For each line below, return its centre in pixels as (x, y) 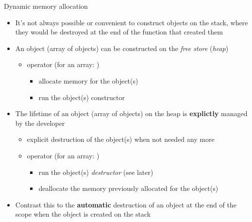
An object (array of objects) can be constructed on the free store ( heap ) (122, 48)
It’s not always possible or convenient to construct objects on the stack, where (132, 22)
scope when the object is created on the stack (83, 214)
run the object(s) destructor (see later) (96, 172)
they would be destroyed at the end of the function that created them (119, 32)
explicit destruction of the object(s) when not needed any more (121, 139)
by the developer (40, 123)
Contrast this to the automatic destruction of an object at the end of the (126, 204)
